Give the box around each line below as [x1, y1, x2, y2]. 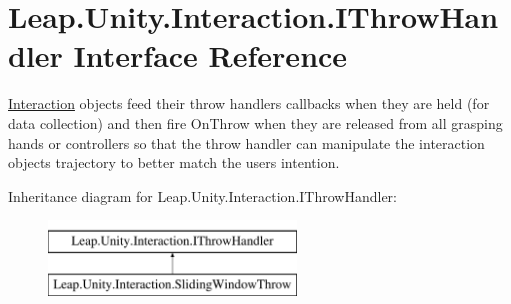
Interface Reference [73, 35, 348, 76]
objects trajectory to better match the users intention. [8, 152, 340, 173]
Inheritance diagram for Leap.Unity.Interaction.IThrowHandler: [8, 185, 397, 206]
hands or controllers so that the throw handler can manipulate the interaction [8, 132, 485, 153]
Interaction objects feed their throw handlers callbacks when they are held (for [8, 93, 490, 114]
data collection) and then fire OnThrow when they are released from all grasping [8, 112, 503, 133]
